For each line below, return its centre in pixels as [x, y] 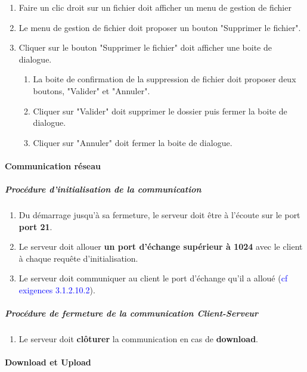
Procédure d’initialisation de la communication [103, 189]
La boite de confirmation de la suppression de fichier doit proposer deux [165, 79]
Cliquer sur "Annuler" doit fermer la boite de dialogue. [133, 142]
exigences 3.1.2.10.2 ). [57, 290]
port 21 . [35, 226]
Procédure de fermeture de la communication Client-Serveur [132, 313]
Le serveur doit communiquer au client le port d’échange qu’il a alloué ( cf [153, 278]
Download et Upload [48, 362]
